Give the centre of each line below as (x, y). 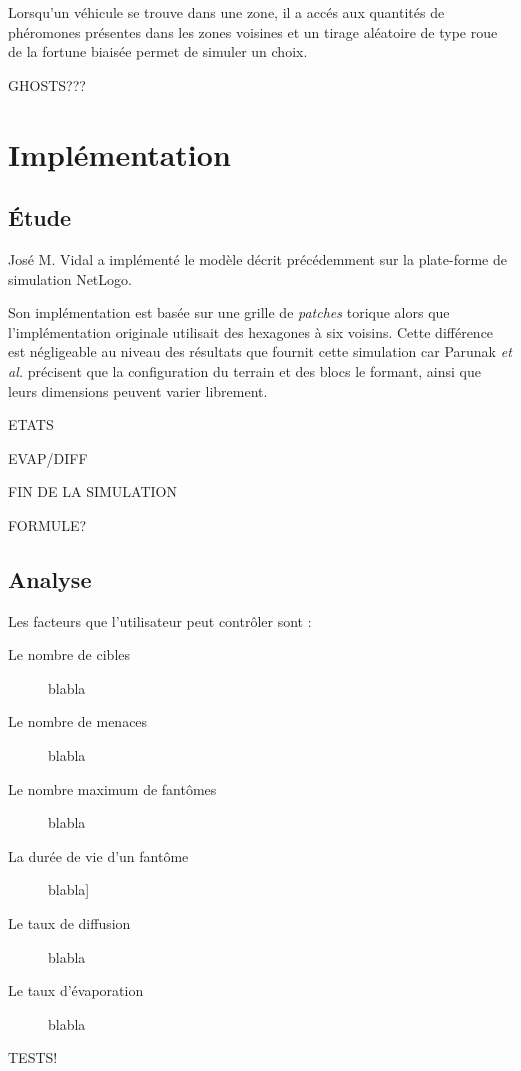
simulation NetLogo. (70, 278)
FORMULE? (47, 524)
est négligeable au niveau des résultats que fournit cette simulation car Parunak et (260, 351)
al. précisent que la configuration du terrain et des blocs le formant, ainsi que (244, 370)
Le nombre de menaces (78, 721)
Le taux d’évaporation (76, 990)
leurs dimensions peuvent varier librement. (138, 390)
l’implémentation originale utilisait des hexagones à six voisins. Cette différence (251, 331)
